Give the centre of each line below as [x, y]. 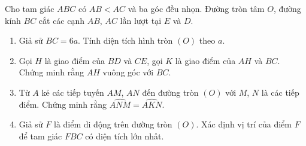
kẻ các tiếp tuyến [73, 92]
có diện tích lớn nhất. [125, 136]
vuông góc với [128, 72]
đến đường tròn [170, 92]
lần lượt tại [141, 20]
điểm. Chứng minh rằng [63, 104]
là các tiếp [280, 92]
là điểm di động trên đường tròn [113, 124]
